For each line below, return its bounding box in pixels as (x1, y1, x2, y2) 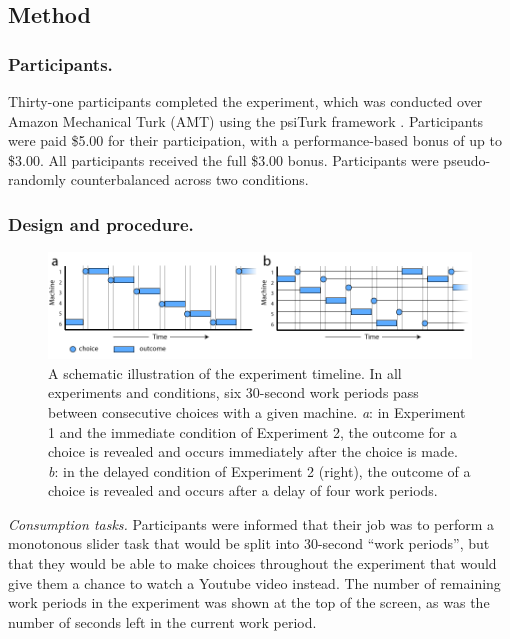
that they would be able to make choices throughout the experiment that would (8, 553, 497, 574)
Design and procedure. (8, 211, 194, 236)
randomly (8, 169, 67, 190)
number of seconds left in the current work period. (8, 611, 317, 632)
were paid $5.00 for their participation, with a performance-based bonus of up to (8, 130, 502, 151)
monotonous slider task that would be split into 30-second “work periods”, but (8, 533, 490, 554)
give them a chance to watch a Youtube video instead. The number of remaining (8, 572, 501, 593)
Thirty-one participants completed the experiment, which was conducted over (8, 91, 483, 111)
